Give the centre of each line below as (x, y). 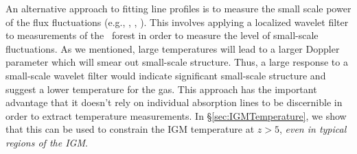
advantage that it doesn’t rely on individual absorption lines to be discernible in (174, 102)
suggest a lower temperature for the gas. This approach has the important (161, 89)
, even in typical (313, 129)
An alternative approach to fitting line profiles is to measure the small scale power (178, 8)
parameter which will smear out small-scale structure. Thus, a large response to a (177, 62)
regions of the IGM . (47, 142)
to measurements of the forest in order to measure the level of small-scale (162, 35)
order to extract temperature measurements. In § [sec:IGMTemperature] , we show (176, 115)
